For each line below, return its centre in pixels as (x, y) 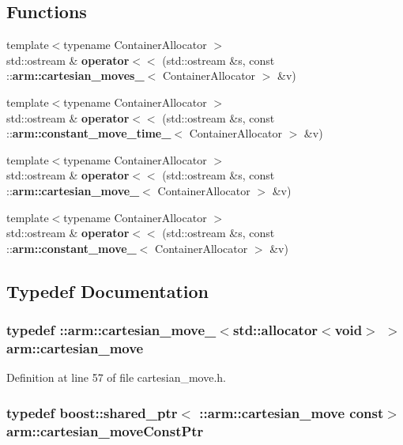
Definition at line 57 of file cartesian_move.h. (116, 377)
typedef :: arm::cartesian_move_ (111, 330)
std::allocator (275, 330)
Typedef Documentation (107, 290)
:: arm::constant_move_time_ (89, 133)
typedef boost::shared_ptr (92, 412)
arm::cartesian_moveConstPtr (105, 430)
